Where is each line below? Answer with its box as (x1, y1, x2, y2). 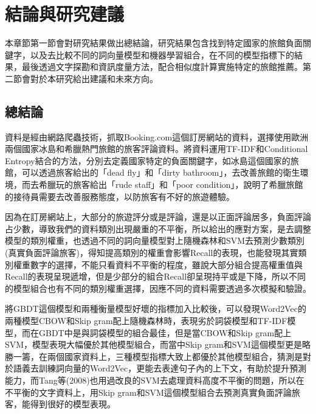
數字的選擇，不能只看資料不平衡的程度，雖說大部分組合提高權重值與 (30, 258, 303, 271)
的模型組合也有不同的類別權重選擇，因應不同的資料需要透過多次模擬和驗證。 (5, 281, 311, 294)
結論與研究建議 (5, 1, 125, 26)
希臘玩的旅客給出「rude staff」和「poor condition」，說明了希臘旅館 (38, 178, 303, 191)
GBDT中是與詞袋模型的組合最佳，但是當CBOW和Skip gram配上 (38, 326, 292, 339)
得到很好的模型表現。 (30, 398, 115, 410)
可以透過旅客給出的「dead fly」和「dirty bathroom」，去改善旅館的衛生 (21, 166, 300, 179)
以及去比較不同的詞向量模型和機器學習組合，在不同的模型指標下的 (30, 48, 294, 61)
